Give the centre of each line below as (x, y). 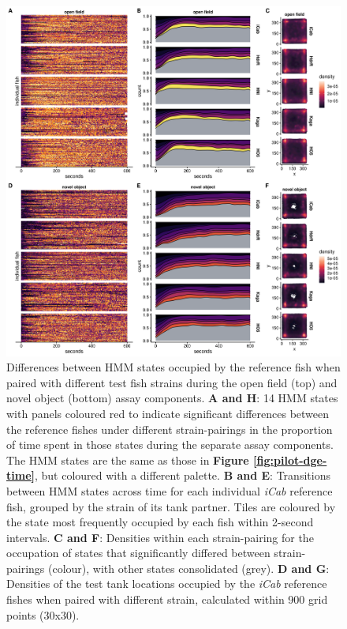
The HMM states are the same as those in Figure (128, 460)
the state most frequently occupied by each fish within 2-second (160, 522)
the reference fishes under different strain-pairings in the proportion (170, 429)
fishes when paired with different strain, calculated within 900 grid (167, 599)
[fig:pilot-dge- (290, 460)
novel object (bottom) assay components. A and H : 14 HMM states (172, 398)
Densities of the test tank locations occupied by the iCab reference (167, 584)
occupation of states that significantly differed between (138, 553)
